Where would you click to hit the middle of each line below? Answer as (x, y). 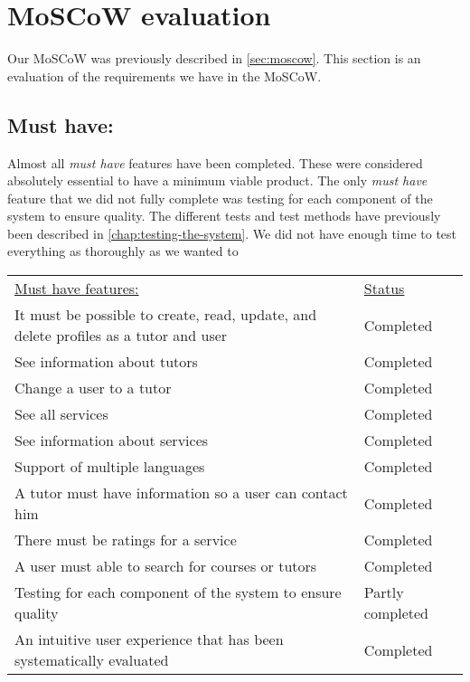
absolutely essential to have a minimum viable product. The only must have (217, 180)
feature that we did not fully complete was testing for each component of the (220, 198)
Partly (384, 592)
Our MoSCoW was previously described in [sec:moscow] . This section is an (214, 58)
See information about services (112, 440)
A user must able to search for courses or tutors (166, 566)
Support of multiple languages (110, 467)
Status (384, 289)
